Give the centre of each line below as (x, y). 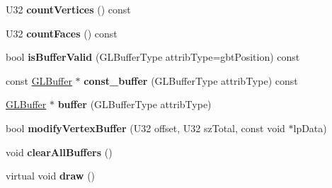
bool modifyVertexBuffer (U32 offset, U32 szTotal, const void (145, 128)
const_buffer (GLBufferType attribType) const (191, 80)
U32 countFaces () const (62, 33)
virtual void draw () (51, 176)
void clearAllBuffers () (59, 152)
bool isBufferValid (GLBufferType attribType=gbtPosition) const (153, 57)
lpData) (310, 128)
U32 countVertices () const (68, 9)
